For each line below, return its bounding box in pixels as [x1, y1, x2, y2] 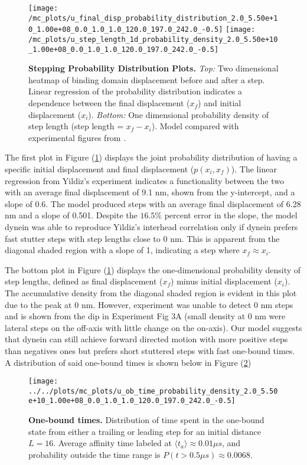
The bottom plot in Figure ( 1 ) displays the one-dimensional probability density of [5, 263, 301, 276]
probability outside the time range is [28, 448, 161, 460]
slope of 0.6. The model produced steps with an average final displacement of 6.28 [5, 197, 301, 209]
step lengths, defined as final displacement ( [5, 275, 163, 287]
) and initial [198, 97, 241, 109]
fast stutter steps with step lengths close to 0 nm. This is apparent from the [5, 232, 280, 244]
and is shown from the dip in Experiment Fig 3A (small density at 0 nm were [5, 310, 286, 322]
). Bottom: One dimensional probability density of [88, 108, 269, 120]
